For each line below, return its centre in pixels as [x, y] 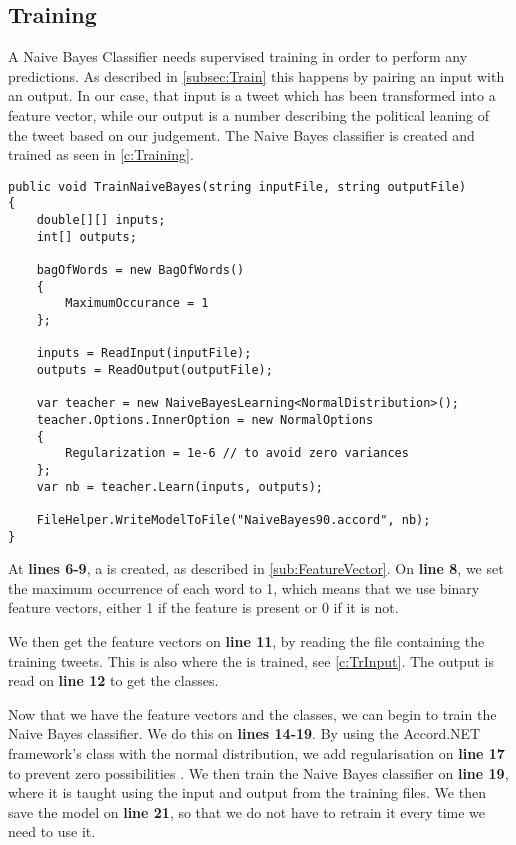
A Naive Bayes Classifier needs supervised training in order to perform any [238, 56]
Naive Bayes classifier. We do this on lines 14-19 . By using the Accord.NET [244, 733]
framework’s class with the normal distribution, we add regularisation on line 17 [256, 752]
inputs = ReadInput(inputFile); [144, 353]
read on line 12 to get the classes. [113, 680]
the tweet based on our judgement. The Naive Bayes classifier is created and [241, 134]
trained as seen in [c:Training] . [101, 154]
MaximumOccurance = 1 [137, 303]
